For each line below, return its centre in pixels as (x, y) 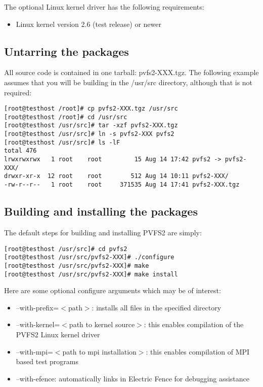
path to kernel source (102, 324)
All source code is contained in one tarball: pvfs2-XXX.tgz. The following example (131, 72)
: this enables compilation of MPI (198, 351)
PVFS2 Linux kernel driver (58, 334)
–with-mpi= (34, 351)
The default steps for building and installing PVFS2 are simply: (103, 232)
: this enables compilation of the (194, 324)
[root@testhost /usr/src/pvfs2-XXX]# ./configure (89, 257)
